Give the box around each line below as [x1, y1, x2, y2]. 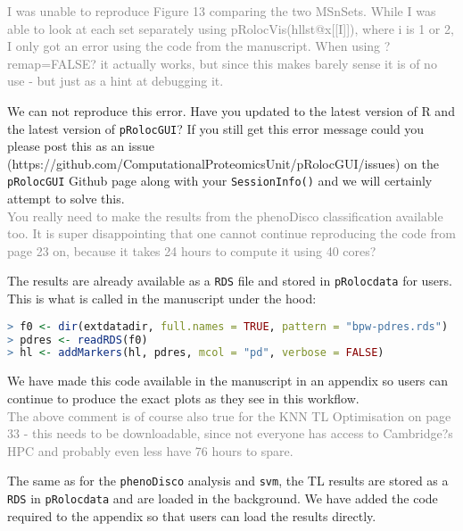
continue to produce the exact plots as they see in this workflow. [7, 388, 360, 407]
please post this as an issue [7, 137, 154, 155]
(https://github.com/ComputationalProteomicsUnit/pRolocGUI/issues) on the [7, 153, 439, 172]
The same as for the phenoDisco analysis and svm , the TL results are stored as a [7, 471, 449, 490]
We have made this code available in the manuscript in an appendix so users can [7, 371, 448, 390]
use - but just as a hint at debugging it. [7, 71, 224, 90]
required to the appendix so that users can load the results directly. [7, 506, 376, 525]
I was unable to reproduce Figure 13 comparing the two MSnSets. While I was [7, 2, 436, 20]
